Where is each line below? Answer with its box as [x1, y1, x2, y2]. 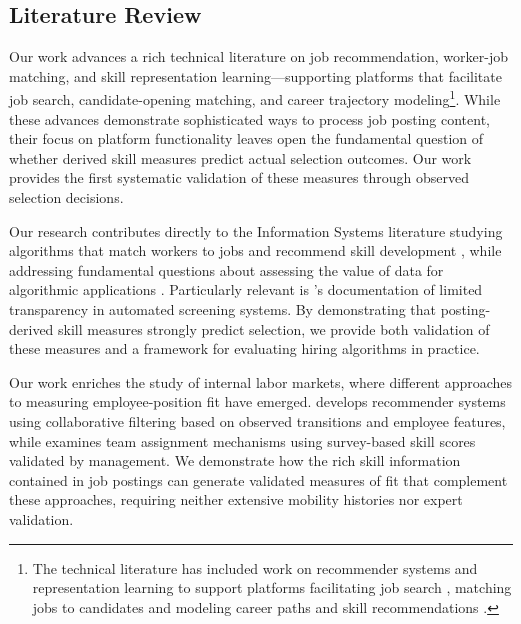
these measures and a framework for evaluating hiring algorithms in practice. [9, 338, 480, 359]
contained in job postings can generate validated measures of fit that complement [9, 469, 508, 490]
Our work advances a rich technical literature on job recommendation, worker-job [9, 46, 508, 67]
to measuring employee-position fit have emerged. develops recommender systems [9, 391, 506, 412]
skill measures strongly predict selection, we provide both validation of [58, 318, 490, 339]
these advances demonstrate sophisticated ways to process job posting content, [9, 108, 490, 129]
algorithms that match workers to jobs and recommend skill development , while [9, 240, 502, 261]
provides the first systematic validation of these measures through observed [9, 167, 470, 188]
